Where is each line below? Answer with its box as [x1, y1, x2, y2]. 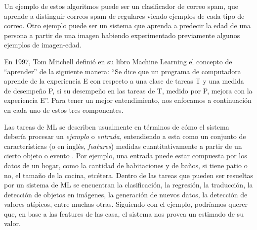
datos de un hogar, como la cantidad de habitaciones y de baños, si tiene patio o [4, 160, 248, 170]
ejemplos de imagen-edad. [4, 40, 82, 50]
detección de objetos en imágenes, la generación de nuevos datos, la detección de [4, 189, 248, 199]
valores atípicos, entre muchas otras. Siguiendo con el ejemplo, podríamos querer [4, 199, 248, 209]
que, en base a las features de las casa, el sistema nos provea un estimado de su [4, 208, 244, 219]
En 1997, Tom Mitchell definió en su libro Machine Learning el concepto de [4, 56, 232, 66]
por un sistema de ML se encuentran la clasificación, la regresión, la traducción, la [4, 180, 253, 190]
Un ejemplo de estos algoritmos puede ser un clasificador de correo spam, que [4, 1, 238, 11]
